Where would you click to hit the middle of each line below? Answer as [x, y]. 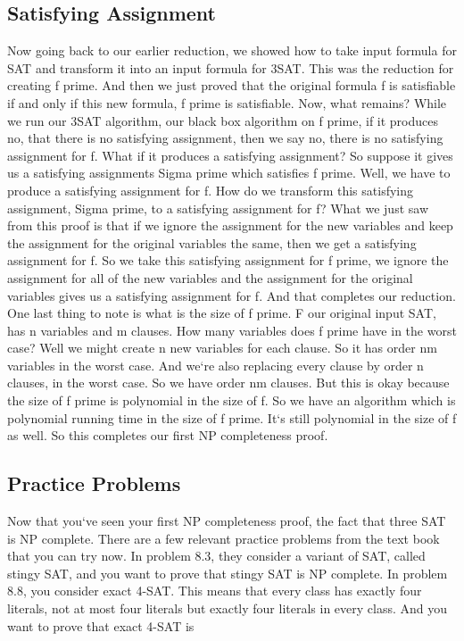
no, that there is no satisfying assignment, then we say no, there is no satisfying [225, 138]
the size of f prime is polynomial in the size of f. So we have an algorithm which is [232, 400]
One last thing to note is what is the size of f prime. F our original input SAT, [222, 313]
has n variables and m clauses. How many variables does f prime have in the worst [232, 330]
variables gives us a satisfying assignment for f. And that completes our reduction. [232, 295]
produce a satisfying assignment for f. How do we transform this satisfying [210, 190]
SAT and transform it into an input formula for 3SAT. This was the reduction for [231, 67]
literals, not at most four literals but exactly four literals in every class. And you [228, 608]
